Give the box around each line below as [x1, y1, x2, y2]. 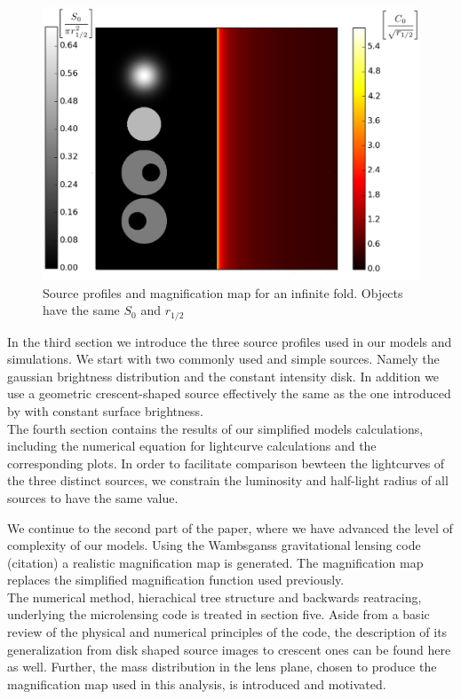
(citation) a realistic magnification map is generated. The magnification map [7, 553, 424, 571]
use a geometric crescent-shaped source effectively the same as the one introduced [7, 384, 451, 403]
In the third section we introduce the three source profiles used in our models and [7, 332, 452, 350]
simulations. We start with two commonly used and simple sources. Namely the [7, 349, 440, 368]
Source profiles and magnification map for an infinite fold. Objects [43, 283, 403, 302]
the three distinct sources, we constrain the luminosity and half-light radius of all [7, 471, 449, 490]
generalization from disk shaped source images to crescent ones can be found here [7, 640, 451, 658]
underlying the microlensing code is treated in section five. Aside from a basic [7, 605, 430, 624]
